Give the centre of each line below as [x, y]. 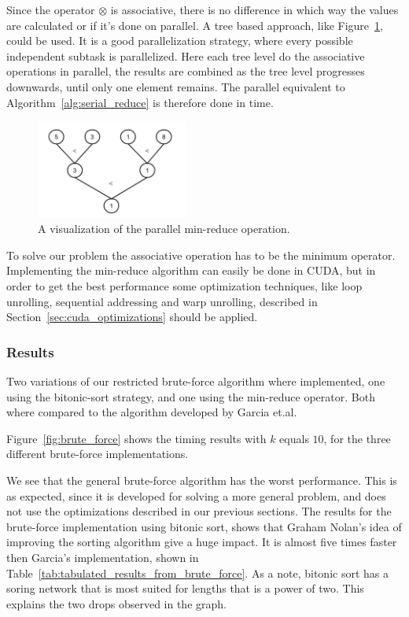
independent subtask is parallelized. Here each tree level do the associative [186, 55]
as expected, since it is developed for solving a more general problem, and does [196, 495]
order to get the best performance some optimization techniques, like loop [184, 285]
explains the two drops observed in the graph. [116, 603]
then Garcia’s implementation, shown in [103, 557]
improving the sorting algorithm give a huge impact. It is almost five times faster [202, 542]
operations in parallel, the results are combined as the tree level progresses [186, 71]
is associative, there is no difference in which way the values [254, 9]
